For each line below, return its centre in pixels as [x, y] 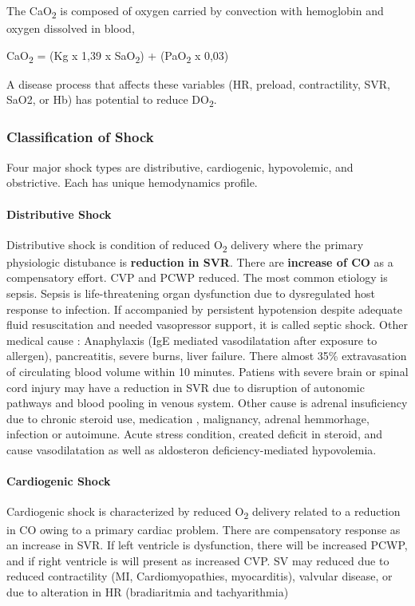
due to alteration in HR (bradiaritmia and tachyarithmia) [148, 591]
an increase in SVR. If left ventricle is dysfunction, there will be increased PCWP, [207, 545]
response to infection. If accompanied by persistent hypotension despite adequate [204, 309]
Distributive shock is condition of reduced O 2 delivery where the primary [185, 245]
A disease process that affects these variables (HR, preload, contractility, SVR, [198, 83]
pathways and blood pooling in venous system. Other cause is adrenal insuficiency [207, 403]
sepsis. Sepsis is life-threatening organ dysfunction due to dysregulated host [191, 293]
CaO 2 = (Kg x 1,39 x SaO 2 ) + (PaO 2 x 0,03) [118, 56]
